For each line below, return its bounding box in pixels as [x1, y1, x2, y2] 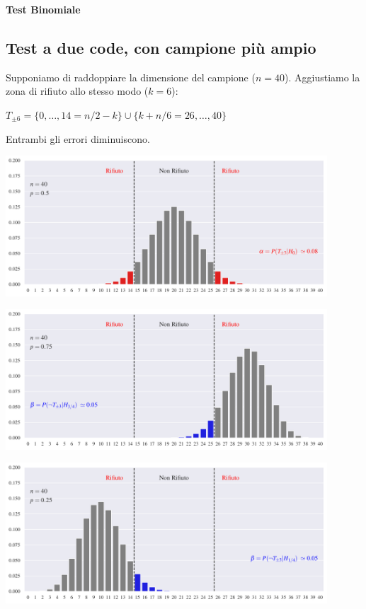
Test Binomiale [6, 2, 81, 16]
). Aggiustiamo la [285, 69, 360, 84]
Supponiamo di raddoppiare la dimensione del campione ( [6, 69, 256, 84]
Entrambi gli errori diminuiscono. [6, 131, 150, 146]
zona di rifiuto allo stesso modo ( [6, 83, 149, 98]
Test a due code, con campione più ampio [6, 36, 316, 58]
